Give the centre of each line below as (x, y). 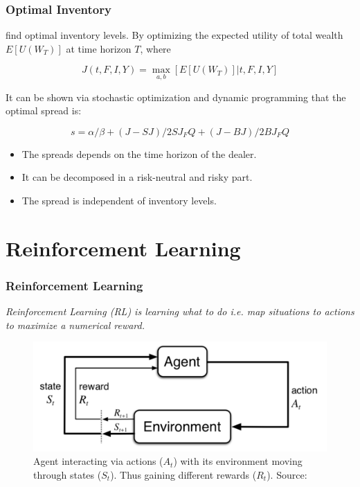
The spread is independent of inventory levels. (119, 200)
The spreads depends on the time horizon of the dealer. (139, 153)
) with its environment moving (238, 461)
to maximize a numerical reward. (75, 325)
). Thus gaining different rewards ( (183, 474)
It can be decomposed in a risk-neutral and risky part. (137, 177)
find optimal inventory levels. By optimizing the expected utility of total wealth (174, 35)
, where (155, 48)
